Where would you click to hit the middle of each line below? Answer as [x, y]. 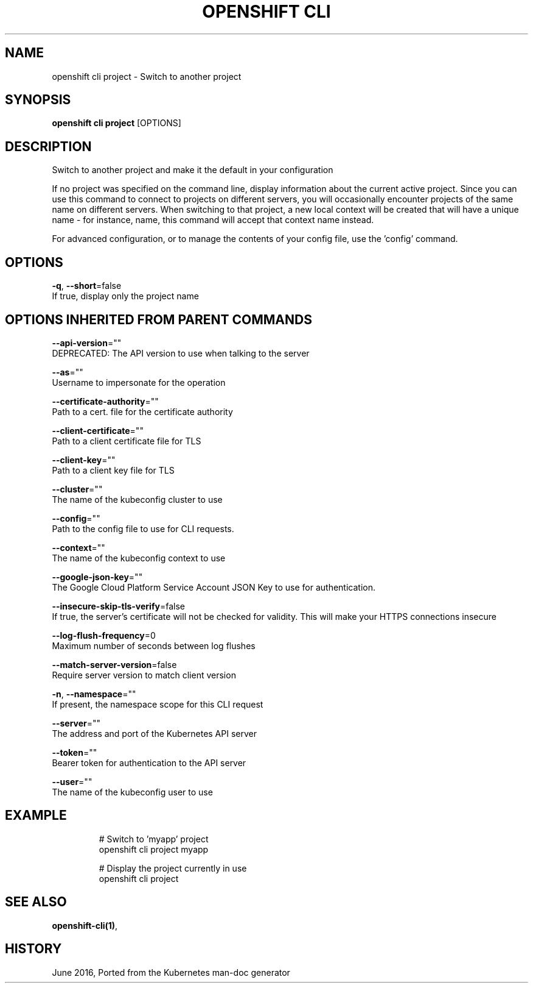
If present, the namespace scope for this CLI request [158, 704]
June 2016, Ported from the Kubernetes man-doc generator [171, 972]
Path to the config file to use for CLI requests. [143, 528]
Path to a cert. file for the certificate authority [142, 411]
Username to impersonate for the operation [139, 382]
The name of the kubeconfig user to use [132, 792]
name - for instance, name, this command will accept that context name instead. [213, 220]
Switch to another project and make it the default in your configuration [193, 170]
